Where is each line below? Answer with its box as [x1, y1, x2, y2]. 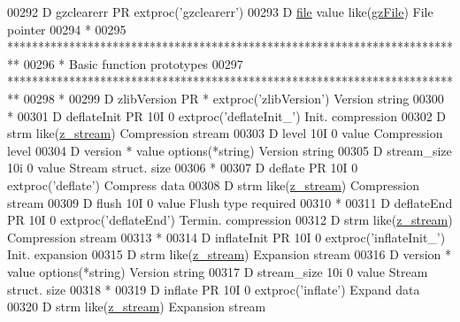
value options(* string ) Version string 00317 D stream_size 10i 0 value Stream [7, 262, 428, 280]
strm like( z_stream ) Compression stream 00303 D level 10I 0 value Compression [7, 124, 443, 142]
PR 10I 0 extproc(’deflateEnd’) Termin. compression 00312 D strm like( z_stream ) [7, 211, 453, 229]
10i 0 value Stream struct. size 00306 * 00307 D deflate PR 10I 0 [7, 158, 358, 177]
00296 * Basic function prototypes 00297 [23, 54, 243, 73]
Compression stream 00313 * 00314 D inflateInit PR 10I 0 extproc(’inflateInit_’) [7, 227, 446, 246]
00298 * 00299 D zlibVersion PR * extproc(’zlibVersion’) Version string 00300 [23, 88, 444, 107]
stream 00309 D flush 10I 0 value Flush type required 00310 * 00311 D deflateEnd [7, 193, 453, 211]
